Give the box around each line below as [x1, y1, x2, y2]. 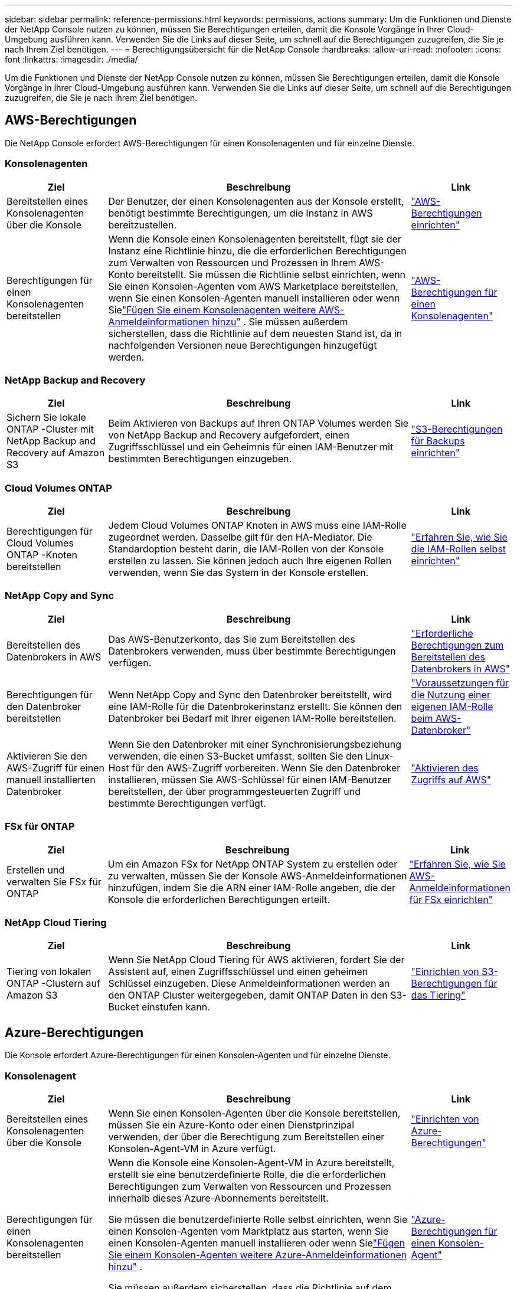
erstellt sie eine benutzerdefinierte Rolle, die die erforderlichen [108, 1168, 386, 1180]
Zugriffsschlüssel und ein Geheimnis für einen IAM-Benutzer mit [108, 441, 394, 453]
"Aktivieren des [411, 761, 479, 774]
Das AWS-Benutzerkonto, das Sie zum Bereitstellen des [108, 633, 355, 645]
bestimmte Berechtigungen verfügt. [108, 797, 266, 809]
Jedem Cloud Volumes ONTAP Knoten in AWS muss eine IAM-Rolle [108, 519, 407, 532]
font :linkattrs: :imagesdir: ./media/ [5, 54, 138, 64]
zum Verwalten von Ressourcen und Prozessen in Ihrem [108, 256, 356, 269]
